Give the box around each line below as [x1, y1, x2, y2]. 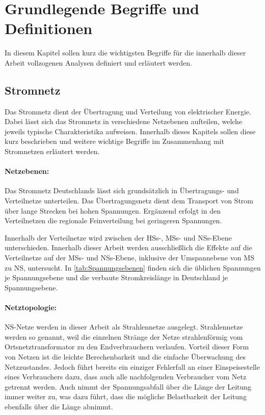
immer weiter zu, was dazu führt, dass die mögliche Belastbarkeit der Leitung [5, 391, 247, 402]
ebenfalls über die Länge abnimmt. [5, 401, 113, 411]
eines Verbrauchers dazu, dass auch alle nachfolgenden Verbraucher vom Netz [5, 371, 247, 382]
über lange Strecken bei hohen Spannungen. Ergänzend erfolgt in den [5, 205, 221, 216]
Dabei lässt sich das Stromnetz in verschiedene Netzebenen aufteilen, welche [5, 116, 243, 127]
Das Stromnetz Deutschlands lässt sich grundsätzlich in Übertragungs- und [5, 185, 239, 196]
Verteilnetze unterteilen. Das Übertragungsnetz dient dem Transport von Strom [5, 195, 253, 206]
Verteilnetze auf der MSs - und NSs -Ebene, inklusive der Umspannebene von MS [5, 252, 254, 263]
